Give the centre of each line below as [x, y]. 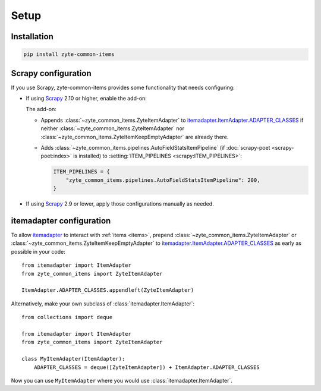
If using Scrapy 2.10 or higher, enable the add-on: [86, 99]
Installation [32, 37]
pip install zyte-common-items [69, 54]
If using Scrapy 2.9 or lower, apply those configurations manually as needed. [120, 204]
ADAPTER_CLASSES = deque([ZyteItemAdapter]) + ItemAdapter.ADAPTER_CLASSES [147, 367]
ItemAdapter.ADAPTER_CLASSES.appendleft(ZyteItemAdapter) [108, 290]
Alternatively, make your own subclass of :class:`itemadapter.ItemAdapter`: [103, 304]
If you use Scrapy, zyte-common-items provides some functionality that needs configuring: [123, 87]
